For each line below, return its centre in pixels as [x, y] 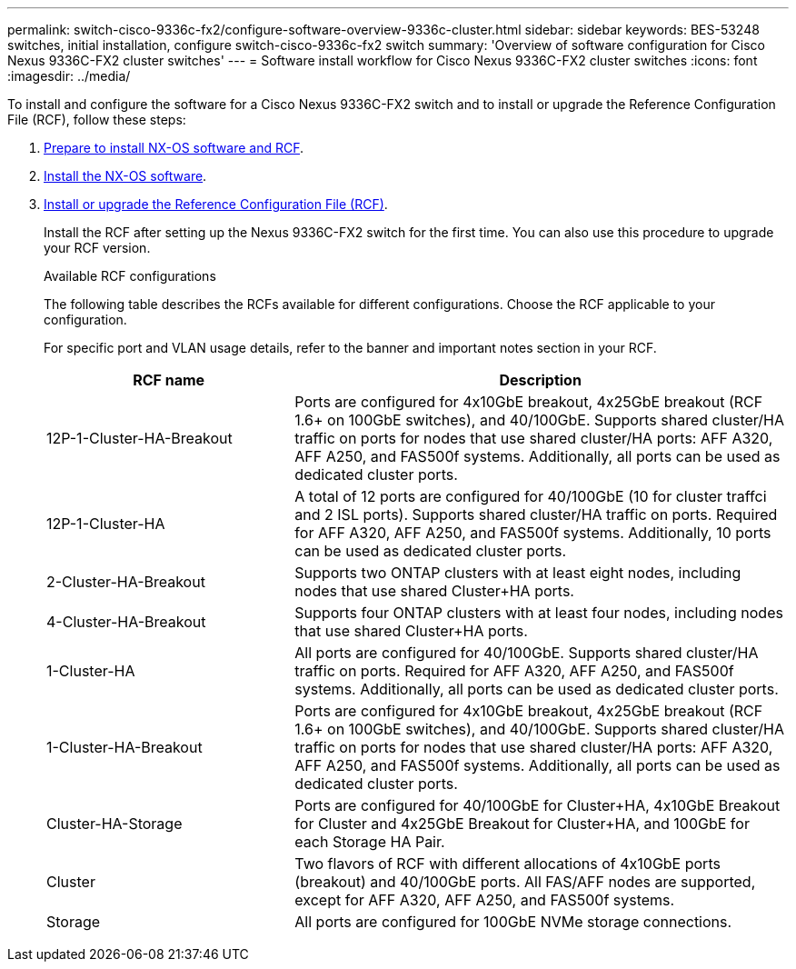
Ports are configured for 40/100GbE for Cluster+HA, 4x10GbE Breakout [537, 805]
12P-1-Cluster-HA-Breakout [139, 438]
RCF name [169, 380]
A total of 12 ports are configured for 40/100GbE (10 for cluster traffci [531, 496]
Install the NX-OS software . [125, 176]
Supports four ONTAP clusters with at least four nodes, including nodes [539, 613]
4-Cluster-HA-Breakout [126, 622]
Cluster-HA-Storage [114, 824]
